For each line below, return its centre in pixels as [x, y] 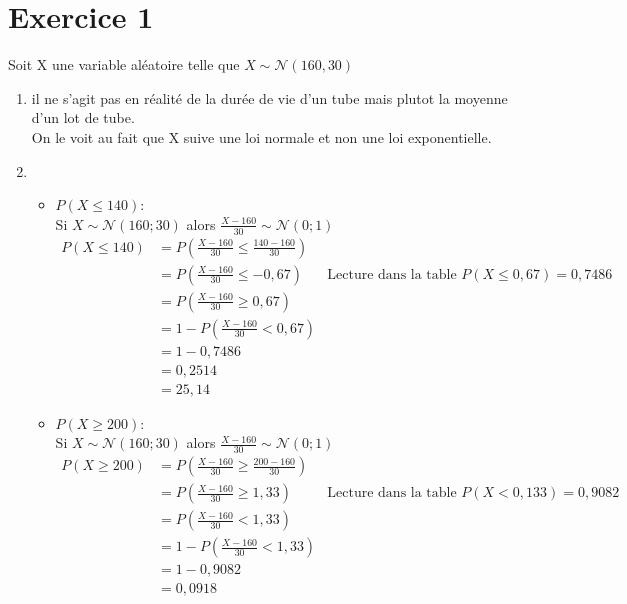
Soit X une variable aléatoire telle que [124, 64]
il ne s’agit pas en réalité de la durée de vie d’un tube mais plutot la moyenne [269, 97]
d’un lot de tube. [83, 117]
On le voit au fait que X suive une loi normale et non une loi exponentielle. [261, 136]
